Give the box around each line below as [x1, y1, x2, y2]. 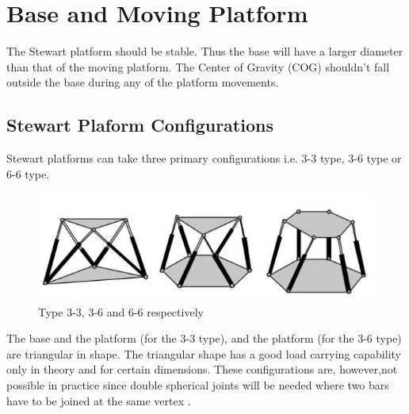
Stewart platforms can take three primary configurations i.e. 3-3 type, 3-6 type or [6, 150, 402, 167]
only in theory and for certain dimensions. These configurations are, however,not [6, 361, 398, 378]
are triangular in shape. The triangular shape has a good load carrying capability [6, 345, 401, 362]
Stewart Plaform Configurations [6, 113, 273, 137]
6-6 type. [6, 165, 50, 182]
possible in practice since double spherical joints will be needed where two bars [6, 376, 389, 393]
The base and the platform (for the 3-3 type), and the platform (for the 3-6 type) [6, 330, 402, 347]
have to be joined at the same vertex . [6, 392, 191, 408]
